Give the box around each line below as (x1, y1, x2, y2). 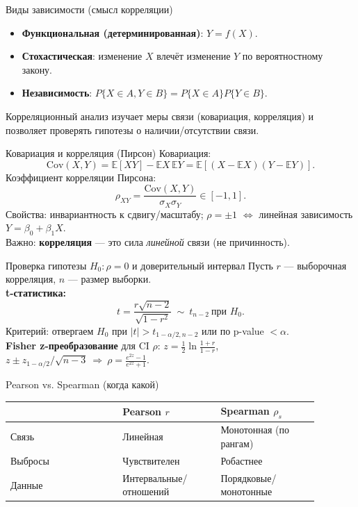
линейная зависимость (259, 206, 353, 221)
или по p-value (202, 323, 264, 338)
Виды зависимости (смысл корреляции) (6, 2, 173, 16)
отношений (122, 484, 170, 499)
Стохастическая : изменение (22, 49, 143, 63)
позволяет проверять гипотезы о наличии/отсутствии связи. (6, 122, 259, 137)
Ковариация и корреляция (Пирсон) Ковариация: (6, 146, 211, 160)
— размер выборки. (67, 272, 152, 286)
